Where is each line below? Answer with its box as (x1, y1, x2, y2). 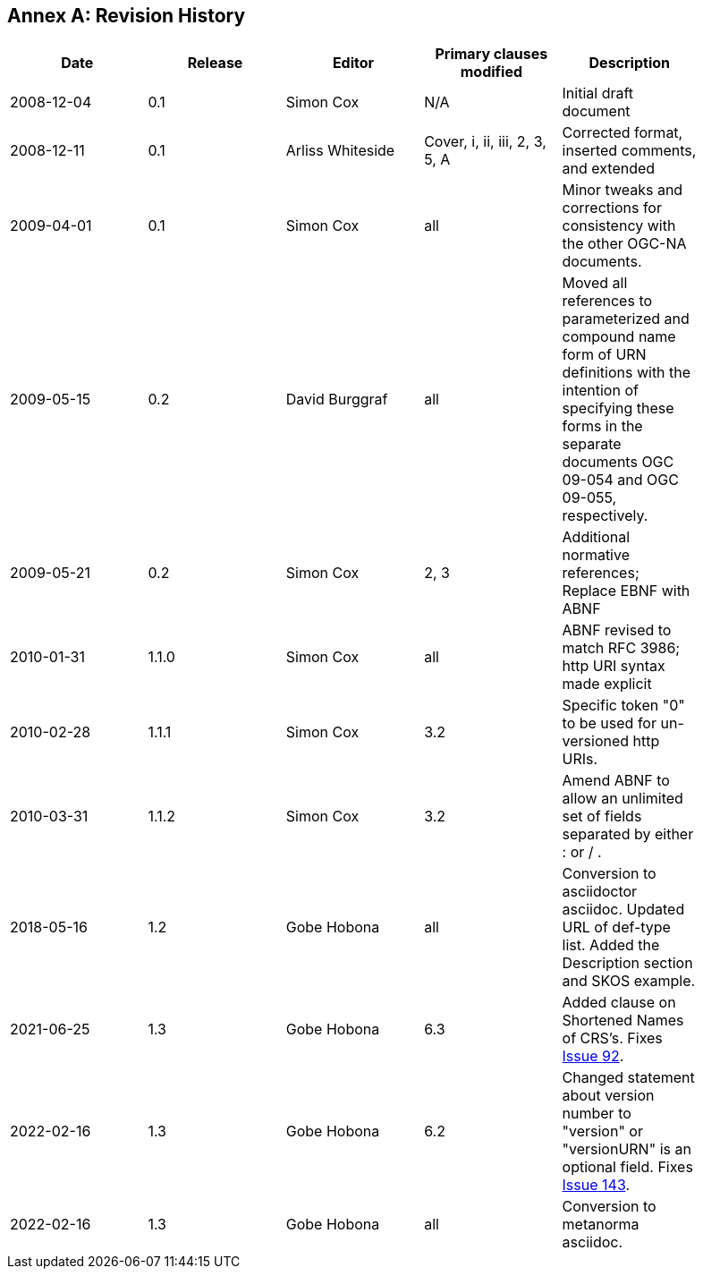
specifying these (562, 399, 674, 418)
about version (562, 1086, 655, 1105)
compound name (562, 328, 676, 346)
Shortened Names (562, 1011, 684, 1030)
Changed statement (562, 1068, 695, 1087)
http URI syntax (562, 657, 665, 676)
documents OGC (562, 453, 674, 472)
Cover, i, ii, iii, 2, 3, (424, 132, 546, 151)
